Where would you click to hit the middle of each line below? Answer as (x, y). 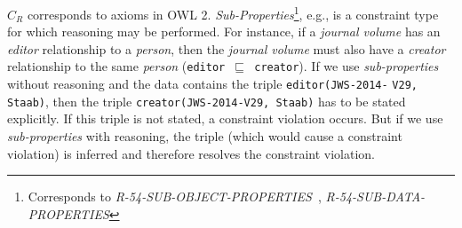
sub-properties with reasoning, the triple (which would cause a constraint (205, 136)
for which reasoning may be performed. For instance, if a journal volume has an (224, 31)
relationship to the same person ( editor (116, 66)
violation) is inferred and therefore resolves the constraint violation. (191, 153)
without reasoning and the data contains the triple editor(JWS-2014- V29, (212, 84)
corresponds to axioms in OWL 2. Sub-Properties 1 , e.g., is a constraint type (233, 13)
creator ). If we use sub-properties (346, 66)
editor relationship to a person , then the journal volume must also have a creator (227, 48)
